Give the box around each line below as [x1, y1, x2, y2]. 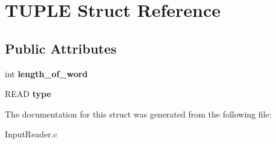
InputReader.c [5, 128, 57, 140]
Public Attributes [5, 39, 117, 57]
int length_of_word [5, 67, 88, 80]
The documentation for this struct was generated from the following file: [5, 107, 272, 120]
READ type [5, 87, 51, 100]
